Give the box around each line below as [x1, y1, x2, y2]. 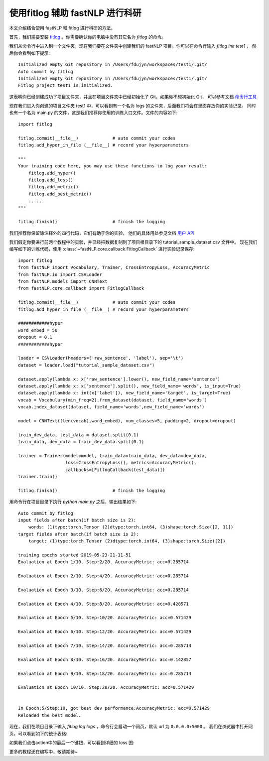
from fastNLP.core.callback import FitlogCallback [18, 285, 144, 291]
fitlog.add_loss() [28, 177, 74, 183]
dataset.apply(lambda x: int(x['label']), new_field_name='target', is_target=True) [18, 390, 231, 396]
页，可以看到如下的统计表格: [9, 730, 68, 737]
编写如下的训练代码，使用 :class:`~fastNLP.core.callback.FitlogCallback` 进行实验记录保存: [9, 246, 195, 252]
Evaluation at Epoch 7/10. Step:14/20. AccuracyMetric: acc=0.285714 [18, 642, 192, 648]
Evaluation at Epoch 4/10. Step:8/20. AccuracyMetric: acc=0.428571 [18, 601, 189, 607]
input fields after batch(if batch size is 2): [18, 517, 136, 523]
